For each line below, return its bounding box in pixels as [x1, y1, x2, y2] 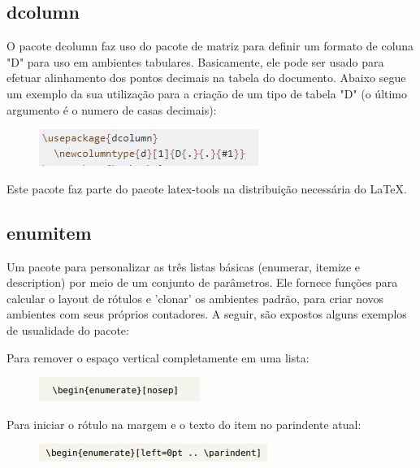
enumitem [6, 219, 92, 245]
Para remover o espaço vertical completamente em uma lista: [6, 349, 310, 366]
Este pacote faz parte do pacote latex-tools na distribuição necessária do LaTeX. [6, 180, 407, 197]
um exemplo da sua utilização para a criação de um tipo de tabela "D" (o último [6, 84, 408, 102]
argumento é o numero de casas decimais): [6, 101, 217, 118]
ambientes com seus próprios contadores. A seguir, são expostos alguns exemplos [6, 305, 407, 323]
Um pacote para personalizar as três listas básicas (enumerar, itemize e [6, 258, 361, 275]
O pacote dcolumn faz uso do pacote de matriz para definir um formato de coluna [6, 37, 414, 54]
